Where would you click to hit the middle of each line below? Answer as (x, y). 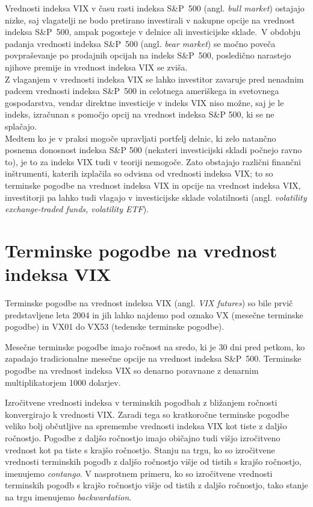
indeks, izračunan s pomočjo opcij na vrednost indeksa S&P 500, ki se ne (140, 114)
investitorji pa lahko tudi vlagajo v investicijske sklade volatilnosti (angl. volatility (156, 197)
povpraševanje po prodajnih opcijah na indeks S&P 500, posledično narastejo (148, 55)
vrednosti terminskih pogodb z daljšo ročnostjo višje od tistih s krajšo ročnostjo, (153, 461)
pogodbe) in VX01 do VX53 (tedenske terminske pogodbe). (115, 326)
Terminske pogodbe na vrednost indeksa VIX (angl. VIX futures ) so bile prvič (149, 303)
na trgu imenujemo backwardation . (68, 496)
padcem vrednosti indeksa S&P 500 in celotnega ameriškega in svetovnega (142, 91)
